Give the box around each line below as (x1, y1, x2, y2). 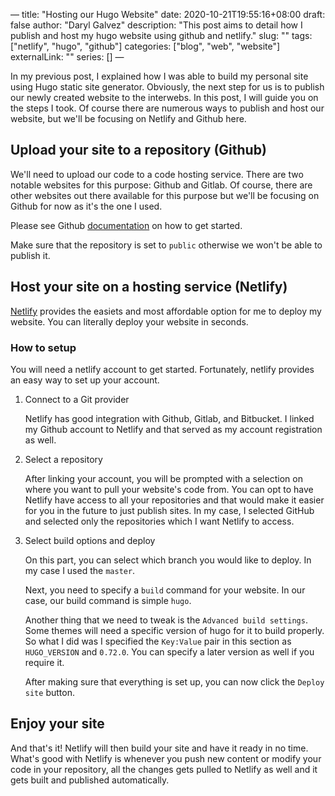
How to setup (10, 340, 77, 354)
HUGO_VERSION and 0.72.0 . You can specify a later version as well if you (24, 645, 315, 658)
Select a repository (24, 453, 103, 465)
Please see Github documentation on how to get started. (10, 219, 243, 231)
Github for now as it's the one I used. (10, 200, 163, 212)
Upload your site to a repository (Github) (10, 142, 267, 159)
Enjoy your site (10, 715, 105, 733)
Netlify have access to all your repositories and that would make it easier (24, 494, 325, 506)
